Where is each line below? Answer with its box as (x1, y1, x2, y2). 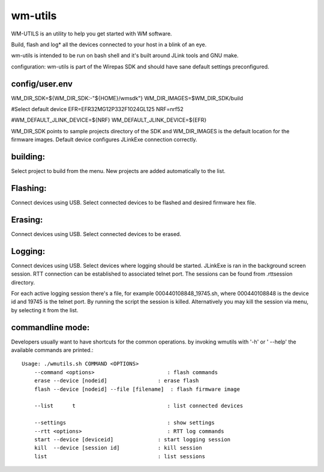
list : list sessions (34, 453, 205, 459)
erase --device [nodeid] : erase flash (34, 377, 199, 384)
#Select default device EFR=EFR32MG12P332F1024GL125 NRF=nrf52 (11, 106, 184, 113)
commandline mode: (11, 322, 90, 333)
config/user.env (11, 79, 73, 89)
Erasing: (11, 214, 43, 225)
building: (11, 152, 45, 162)
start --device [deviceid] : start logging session (34, 436, 231, 443)
